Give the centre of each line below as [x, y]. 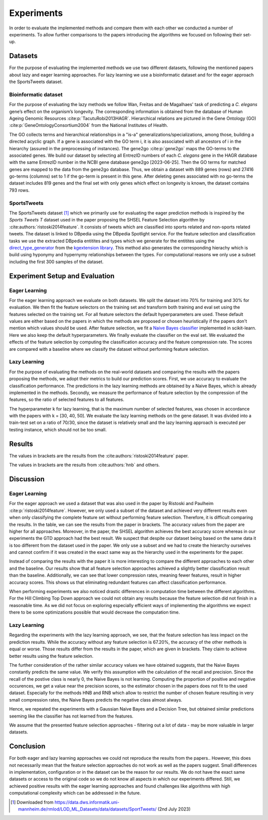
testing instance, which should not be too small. [58, 429]
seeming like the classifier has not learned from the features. [71, 716]
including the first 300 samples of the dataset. [56, 262]
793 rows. [19, 190]
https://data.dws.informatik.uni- [87, 802]
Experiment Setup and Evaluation [62, 276]
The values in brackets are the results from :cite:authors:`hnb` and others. [84, 465]
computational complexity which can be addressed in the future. [75, 793]
